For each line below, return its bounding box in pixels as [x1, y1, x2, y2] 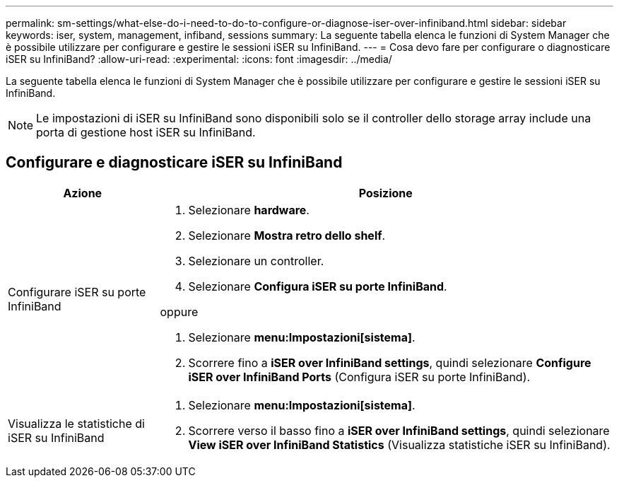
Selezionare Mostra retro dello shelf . [188, 228, 386, 243]
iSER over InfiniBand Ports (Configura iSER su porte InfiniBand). [188, 369, 531, 384]
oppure [160, 304, 199, 319]
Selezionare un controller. [188, 253, 324, 268]
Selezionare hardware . [188, 202, 309, 217]
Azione [63, 185, 102, 200]
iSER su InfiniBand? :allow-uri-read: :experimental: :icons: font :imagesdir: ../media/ [6, 53, 392, 65]
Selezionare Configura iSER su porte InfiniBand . [188, 279, 447, 293]
